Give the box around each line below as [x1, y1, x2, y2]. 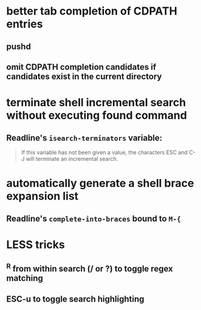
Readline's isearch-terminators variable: [6, 132, 163, 143]
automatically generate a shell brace [6, 177, 194, 190]
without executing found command [6, 109, 187, 123]
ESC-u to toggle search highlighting [6, 294, 145, 304]
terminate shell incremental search [6, 96, 186, 110]
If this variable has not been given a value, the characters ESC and [21, 149, 188, 156]
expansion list [6, 189, 79, 203]
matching [6, 273, 44, 283]
